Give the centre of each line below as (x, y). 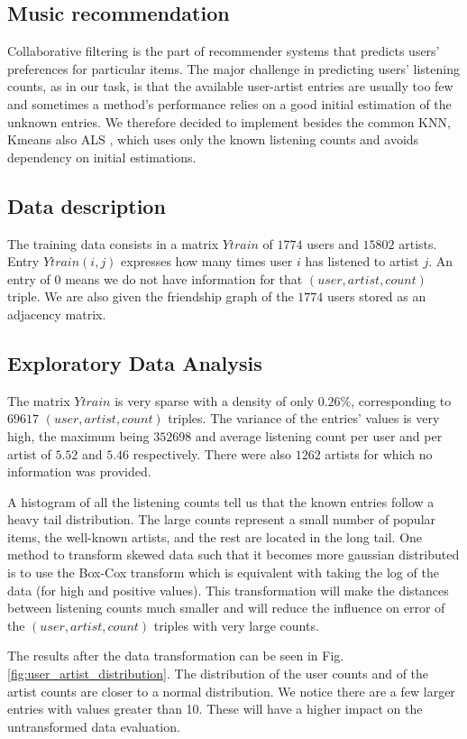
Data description (87, 205)
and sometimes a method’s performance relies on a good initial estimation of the (229, 103)
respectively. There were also (212, 453)
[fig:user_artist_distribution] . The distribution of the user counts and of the (218, 674)
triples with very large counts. (236, 625)
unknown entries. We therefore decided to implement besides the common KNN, (229, 121)
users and (333, 243)
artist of (29, 453)
